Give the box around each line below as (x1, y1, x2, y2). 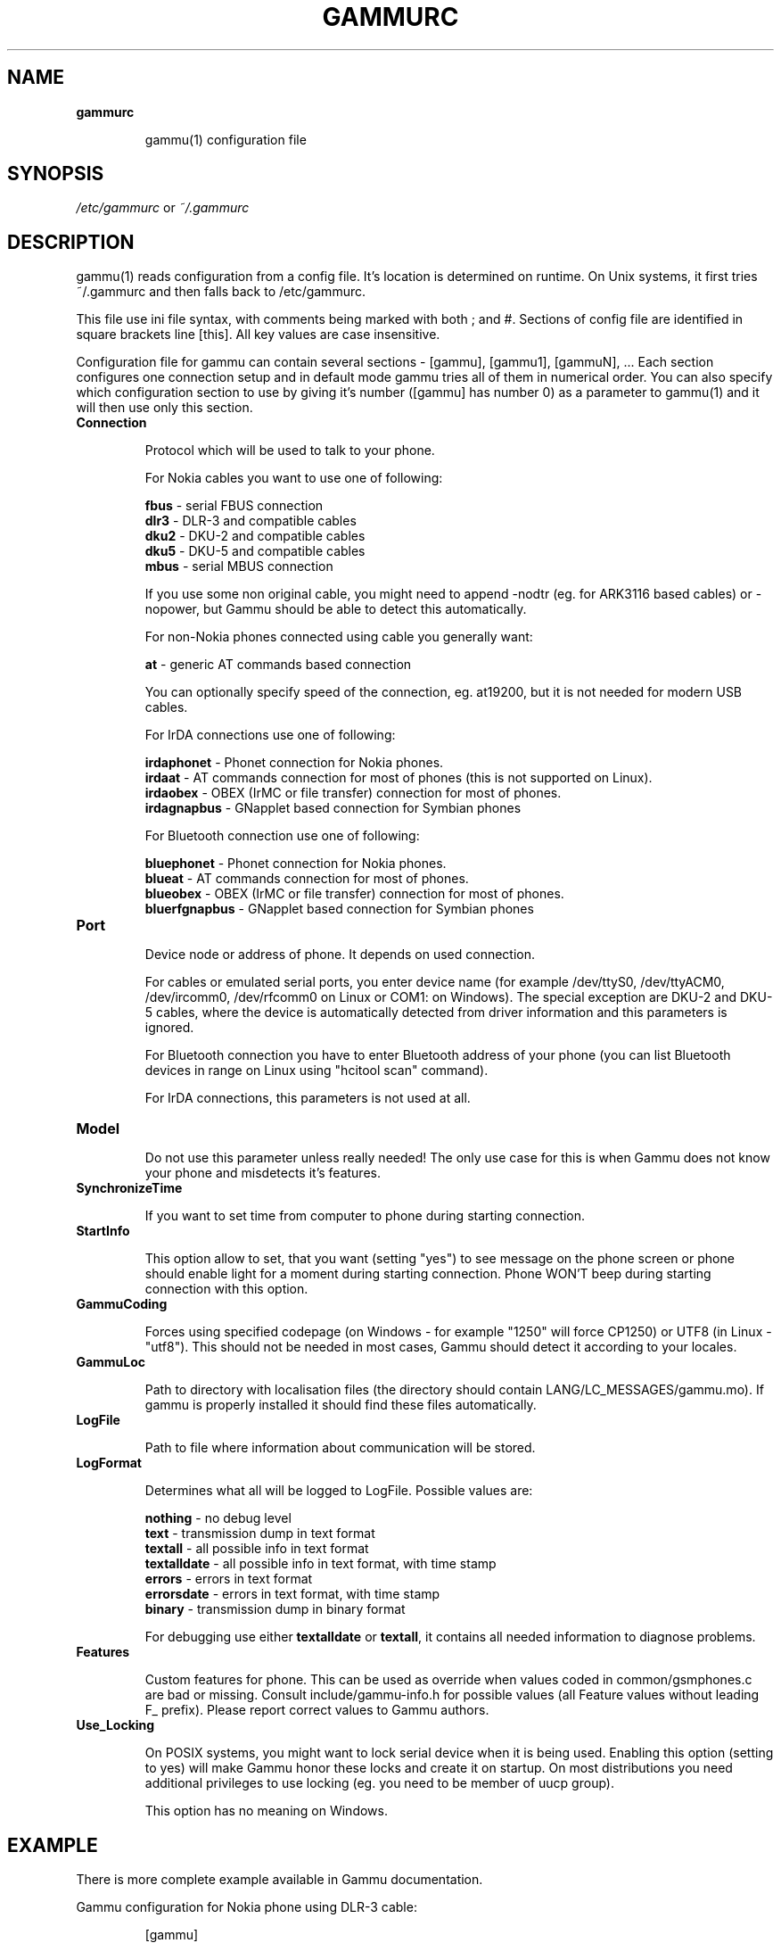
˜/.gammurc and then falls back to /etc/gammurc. (76, 284, 366, 300)
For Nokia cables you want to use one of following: (144, 470, 443, 486)
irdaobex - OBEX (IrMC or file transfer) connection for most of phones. (144, 785, 562, 801)
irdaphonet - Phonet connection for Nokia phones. (144, 755, 444, 771)
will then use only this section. (76, 400, 253, 416)
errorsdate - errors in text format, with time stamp (144, 1586, 440, 1602)
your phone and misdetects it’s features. (144, 1165, 381, 1181)
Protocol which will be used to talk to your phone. (144, 442, 435, 459)
